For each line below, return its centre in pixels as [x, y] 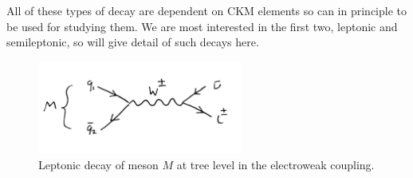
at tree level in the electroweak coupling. [275, 164]
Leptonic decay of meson [98, 164]
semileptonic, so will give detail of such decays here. [133, 42]
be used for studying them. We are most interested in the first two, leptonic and [202, 26]
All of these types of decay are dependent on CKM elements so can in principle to [207, 10]
